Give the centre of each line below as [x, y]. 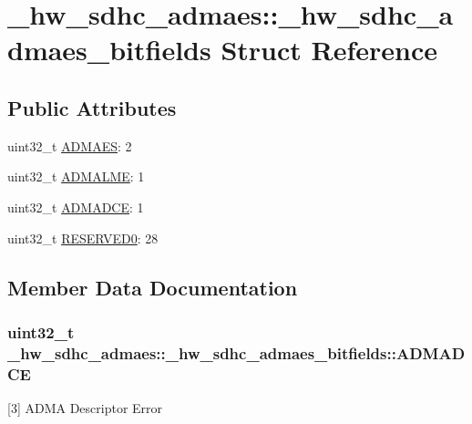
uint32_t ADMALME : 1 [76, 176]
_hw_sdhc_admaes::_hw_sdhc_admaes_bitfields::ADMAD [236, 352]
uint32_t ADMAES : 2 [70, 145]
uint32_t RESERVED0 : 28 [83, 238]
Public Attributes [92, 107]
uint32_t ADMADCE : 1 [76, 207]
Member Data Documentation [153, 287]
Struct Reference [329, 50]
